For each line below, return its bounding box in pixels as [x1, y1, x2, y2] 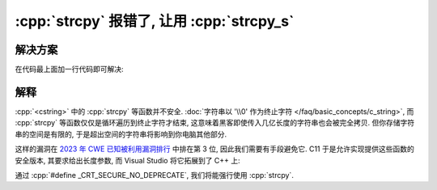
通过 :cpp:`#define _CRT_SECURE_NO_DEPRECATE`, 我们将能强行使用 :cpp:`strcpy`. [15, 170, 295, 179]
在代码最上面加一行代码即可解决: [15, 65, 125, 74]
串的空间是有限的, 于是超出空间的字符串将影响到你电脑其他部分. [15, 129, 227, 139]
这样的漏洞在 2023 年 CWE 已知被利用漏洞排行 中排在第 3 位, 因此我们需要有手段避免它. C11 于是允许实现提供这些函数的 [15, 144, 414, 154]
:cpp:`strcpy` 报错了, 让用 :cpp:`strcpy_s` [15, 12, 295, 30]
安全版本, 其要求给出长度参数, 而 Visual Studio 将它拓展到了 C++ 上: [15, 155, 240, 165]
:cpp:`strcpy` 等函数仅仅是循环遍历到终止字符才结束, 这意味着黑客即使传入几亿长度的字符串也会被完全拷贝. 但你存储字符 [15, 118, 415, 128]
